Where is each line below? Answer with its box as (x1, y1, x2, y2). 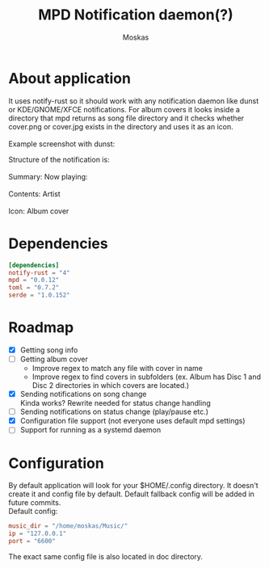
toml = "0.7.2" (8, 284, 60, 292)
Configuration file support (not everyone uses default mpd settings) (19, 416, 246, 426)
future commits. (8, 498, 61, 508)
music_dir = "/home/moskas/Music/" (8, 522, 128, 530)
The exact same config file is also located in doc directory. (8, 551, 204, 561)
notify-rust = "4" (8, 268, 70, 276)
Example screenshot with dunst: (8, 139, 116, 149)
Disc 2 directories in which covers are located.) (32, 381, 190, 390)
